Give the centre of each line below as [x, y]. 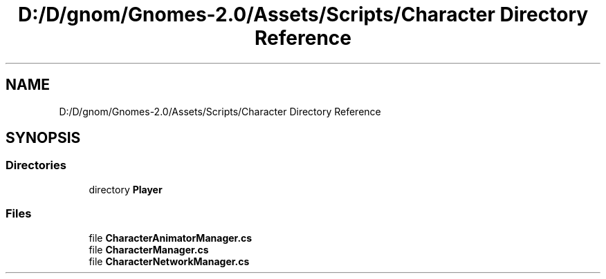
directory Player [126, 189]
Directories [36, 165]
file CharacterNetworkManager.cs [169, 261]
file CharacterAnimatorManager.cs [171, 238]
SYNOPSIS [43, 138]
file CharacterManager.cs [149, 249]
